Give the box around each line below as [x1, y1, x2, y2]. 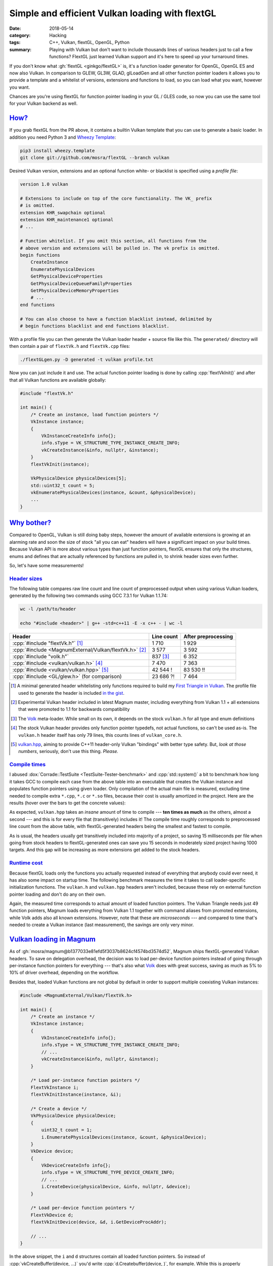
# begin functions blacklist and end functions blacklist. [20, 323, 169, 329]
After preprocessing [184, 633, 234, 640]
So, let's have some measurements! [9, 562, 84, 568]
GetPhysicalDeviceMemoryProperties [30, 288, 119, 293]
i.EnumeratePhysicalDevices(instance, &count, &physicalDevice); [41, 1134, 207, 1140]
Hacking [49, 32, 67, 38]
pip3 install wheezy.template [20, 147, 95, 153]
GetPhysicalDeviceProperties [30, 273, 103, 280]
